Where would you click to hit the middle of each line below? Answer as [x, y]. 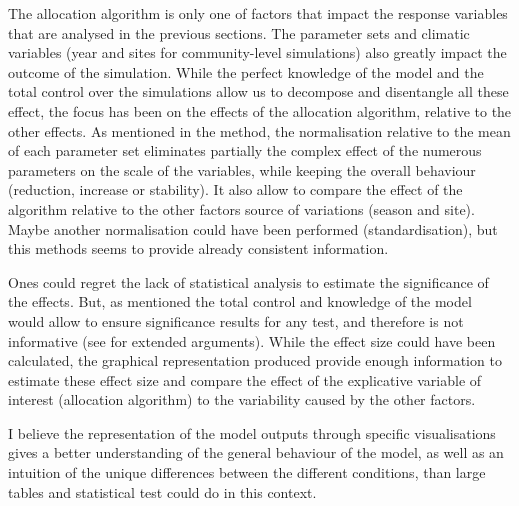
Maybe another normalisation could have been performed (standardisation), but [253, 228]
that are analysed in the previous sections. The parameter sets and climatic [239, 32]
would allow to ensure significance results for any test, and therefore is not [236, 320]
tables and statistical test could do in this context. [162, 491]
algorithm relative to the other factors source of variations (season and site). [241, 208]
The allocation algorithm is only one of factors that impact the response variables [258, 13]
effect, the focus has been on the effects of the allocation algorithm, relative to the [260, 110]
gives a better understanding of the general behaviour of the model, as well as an [256, 452]
